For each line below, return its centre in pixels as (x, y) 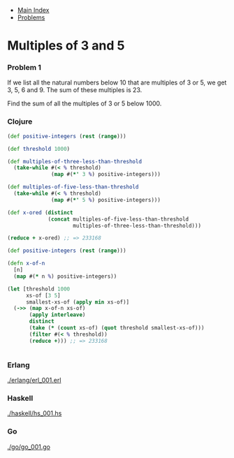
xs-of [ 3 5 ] (43, 295)
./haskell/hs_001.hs (35, 413)
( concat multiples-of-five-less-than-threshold (118, 219)
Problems (31, 17)
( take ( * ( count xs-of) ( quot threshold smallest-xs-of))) (117, 328)
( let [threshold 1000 (39, 289)
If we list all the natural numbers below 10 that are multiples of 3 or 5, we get (117, 82)
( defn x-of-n (26, 264)
